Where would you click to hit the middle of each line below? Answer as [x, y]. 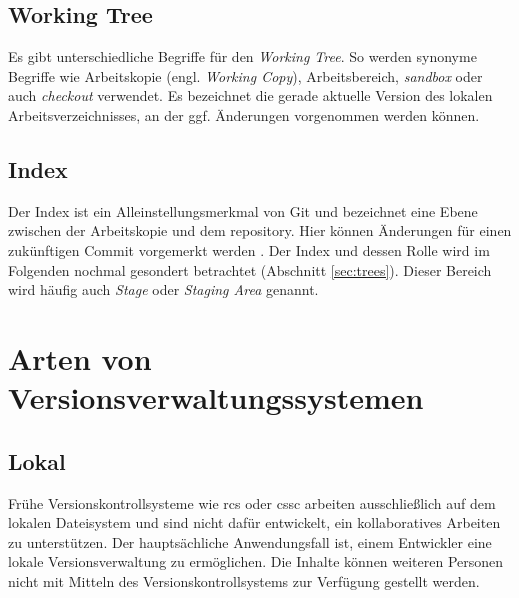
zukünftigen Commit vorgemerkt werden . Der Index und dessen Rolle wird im [249, 249]
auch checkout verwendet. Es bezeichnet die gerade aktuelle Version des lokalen [250, 95]
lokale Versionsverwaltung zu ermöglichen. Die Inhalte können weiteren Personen [256, 561]
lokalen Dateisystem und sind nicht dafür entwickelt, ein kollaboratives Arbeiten [254, 522]
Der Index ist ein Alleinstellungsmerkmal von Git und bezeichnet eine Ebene [243, 210]
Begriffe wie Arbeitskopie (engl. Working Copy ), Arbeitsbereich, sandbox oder [245, 75]
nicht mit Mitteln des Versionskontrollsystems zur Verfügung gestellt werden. [244, 580]
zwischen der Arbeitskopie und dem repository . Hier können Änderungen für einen [260, 230]
